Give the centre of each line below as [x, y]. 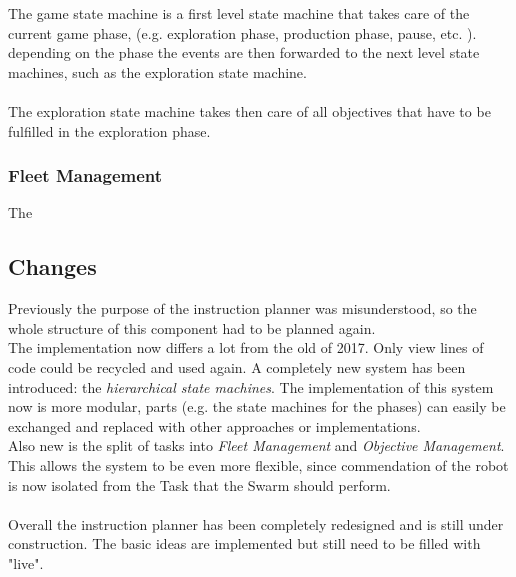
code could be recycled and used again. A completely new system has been [237, 366]
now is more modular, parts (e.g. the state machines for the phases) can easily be [257, 406]
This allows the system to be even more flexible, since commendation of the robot [258, 464]
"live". [26, 562]
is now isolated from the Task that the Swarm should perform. [199, 484]
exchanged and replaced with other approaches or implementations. [214, 425]
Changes [52, 266]
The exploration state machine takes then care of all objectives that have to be [249, 110]
